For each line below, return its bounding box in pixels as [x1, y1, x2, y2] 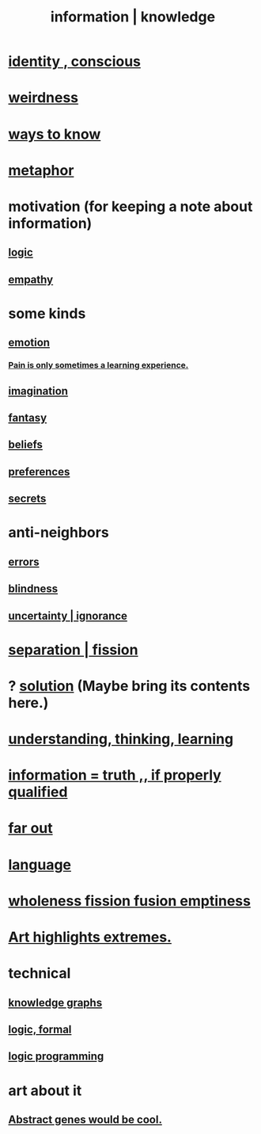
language [8, 856, 72, 873]
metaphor [8, 161, 74, 179]
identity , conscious [8, 52, 141, 71]
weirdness [8, 89, 79, 107]
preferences [8, 464, 70, 479]
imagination [8, 384, 69, 398]
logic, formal [8, 1023, 72, 1036]
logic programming [8, 1050, 104, 1063]
